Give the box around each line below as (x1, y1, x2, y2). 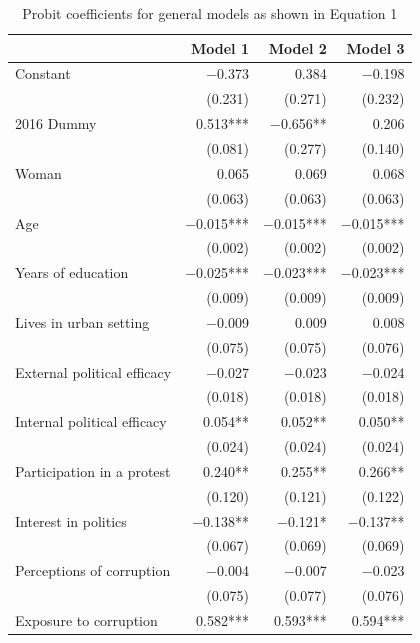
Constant (15, 63, 71, 84)
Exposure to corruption (15, 610, 158, 630)
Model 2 (268, 37, 327, 58)
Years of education (15, 262, 129, 283)
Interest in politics (15, 510, 127, 531)
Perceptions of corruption (15, 560, 171, 581)
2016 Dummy (15, 113, 97, 134)
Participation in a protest (15, 460, 171, 481)
